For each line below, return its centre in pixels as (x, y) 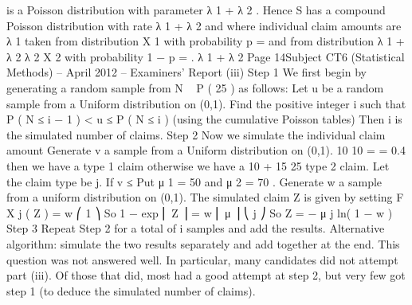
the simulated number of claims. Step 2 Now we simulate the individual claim (196, 134)
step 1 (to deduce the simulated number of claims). (131, 290)
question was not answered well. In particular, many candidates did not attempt (202, 259)
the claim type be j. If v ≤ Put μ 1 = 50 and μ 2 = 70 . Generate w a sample (194, 181)
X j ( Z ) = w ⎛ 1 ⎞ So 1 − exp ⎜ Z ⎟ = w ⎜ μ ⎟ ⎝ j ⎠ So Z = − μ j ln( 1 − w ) (200, 212)
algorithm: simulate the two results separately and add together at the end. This (203, 243)
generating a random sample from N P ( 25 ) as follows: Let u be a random (195, 87)
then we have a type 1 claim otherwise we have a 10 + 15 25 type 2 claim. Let (198, 165)
